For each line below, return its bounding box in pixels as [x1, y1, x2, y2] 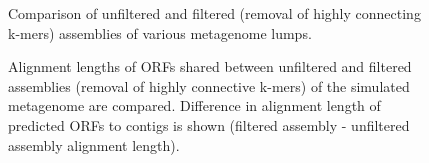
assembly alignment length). [8, 134, 180, 155]
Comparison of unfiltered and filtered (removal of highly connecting [8, 3, 421, 23]
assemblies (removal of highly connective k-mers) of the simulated [8, 75, 410, 96]
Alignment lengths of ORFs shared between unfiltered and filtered [8, 56, 412, 77]
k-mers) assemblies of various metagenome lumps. [8, 22, 312, 43]
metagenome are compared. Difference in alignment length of [8, 95, 381, 116]
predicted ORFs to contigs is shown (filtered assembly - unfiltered [8, 114, 410, 135]
